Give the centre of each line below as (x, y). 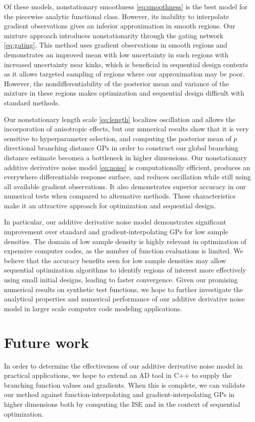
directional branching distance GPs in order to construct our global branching (121, 148)
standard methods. (32, 102)
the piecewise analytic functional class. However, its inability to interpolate (116, 16)
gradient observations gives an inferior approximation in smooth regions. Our (120, 26)
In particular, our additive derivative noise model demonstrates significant (115, 222)
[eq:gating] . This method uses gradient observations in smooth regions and (116, 45)
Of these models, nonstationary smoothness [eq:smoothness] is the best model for (126, 6)
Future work (47, 342)
